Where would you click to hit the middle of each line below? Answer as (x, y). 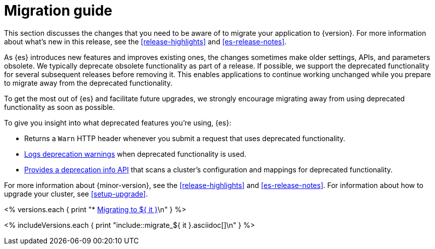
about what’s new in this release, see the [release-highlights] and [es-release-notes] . (145, 41)
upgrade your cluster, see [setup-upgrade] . (76, 194)
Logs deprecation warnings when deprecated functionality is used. (135, 154)
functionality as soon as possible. (59, 107)
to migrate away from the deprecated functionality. (88, 83)
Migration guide (58, 11)
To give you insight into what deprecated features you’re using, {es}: (118, 122)
